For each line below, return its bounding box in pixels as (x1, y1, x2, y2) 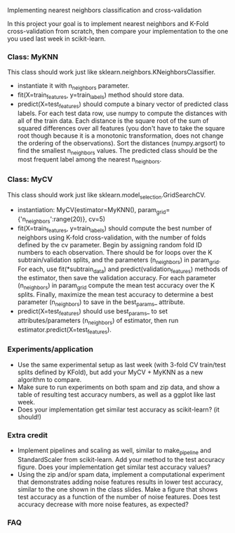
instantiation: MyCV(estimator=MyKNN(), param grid (17, 206, 166, 216)
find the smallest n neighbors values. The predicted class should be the (17, 146, 217, 157)
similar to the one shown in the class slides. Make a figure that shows (17, 485, 218, 494)
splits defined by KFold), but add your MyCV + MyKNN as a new (17, 368, 203, 376)
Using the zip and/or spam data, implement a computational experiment (17, 470, 225, 478)
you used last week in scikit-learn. (7, 34, 107, 43)
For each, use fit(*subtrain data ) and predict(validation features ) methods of (17, 265, 228, 275)
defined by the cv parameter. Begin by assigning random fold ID (17, 240, 202, 249)
